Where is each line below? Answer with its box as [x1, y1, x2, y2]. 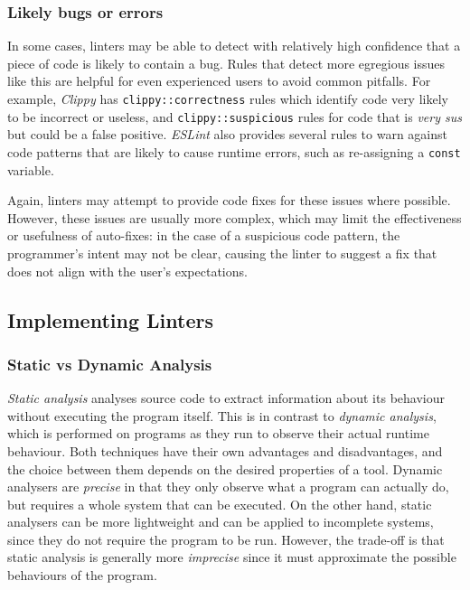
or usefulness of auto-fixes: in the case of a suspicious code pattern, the [7, 226, 400, 245]
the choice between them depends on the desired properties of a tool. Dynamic [7, 459, 443, 478]
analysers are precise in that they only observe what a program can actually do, [7, 477, 449, 496]
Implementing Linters [7, 305, 213, 333]
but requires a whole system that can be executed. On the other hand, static [7, 494, 432, 513]
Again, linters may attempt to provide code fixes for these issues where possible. [7, 191, 451, 210]
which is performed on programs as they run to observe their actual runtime [7, 424, 429, 443]
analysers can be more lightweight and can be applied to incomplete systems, [7, 512, 434, 531]
